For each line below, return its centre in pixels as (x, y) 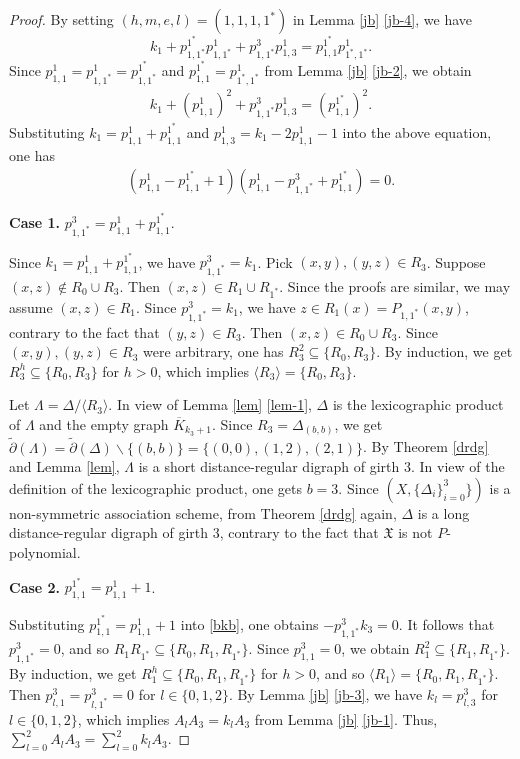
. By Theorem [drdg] (426, 446)
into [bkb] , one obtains (249, 623)
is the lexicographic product (418, 404)
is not (415, 532)
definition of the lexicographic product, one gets (156, 487)
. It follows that (446, 623)
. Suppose (456, 261)
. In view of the (457, 466)
